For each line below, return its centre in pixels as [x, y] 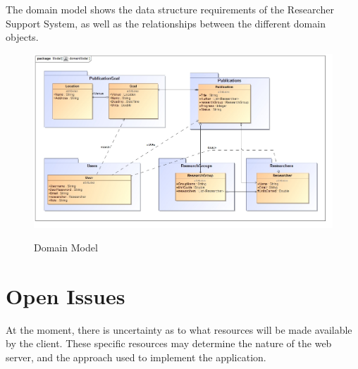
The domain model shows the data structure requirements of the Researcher [170, 9]
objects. [22, 37]
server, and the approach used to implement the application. [136, 357]
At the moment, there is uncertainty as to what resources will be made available [179, 329]
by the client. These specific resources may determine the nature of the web [169, 343]
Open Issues [66, 295]
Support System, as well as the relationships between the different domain [166, 23]
